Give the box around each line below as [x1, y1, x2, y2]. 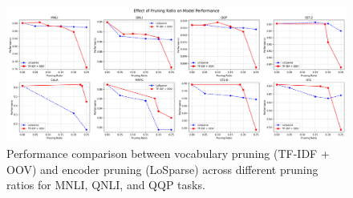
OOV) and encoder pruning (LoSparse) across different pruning [6, 160, 319, 177]
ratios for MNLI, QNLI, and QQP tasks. [6, 176, 205, 193]
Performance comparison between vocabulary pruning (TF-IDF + [6, 144, 330, 161]
